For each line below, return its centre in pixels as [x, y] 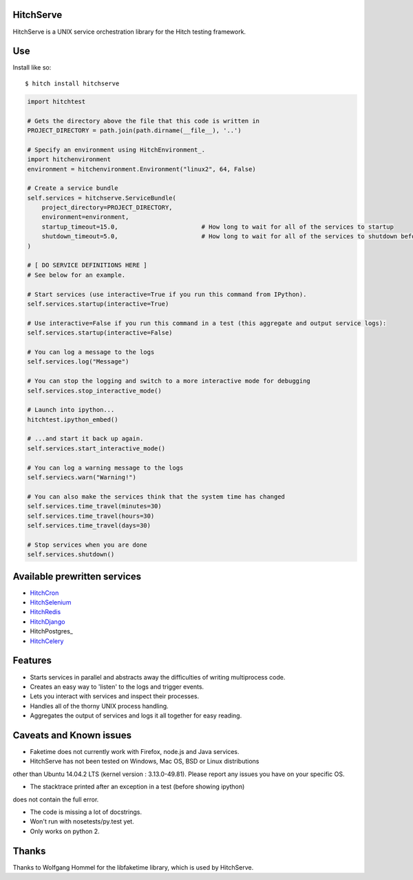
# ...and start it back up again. [85, 439]
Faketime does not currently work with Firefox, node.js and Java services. [135, 751]
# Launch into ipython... [71, 410]
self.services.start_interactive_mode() [96, 448]
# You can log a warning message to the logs [105, 468]
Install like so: [32, 67]
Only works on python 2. [65, 831]
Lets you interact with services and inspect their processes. [115, 696]
